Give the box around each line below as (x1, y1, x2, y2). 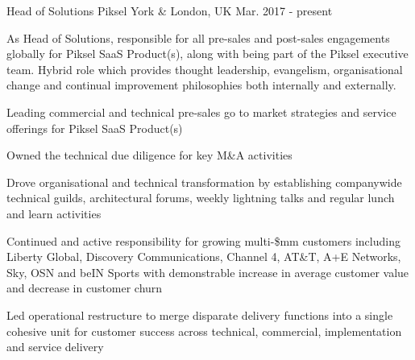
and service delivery (6, 338, 104, 355)
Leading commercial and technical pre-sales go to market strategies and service (6, 103, 396, 120)
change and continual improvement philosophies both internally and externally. (6, 77, 396, 93)
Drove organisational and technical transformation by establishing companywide (6, 173, 402, 190)
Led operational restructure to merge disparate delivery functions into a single (6, 306, 393, 323)
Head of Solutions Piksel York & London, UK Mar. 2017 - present (6, 2, 333, 19)
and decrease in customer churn (6, 279, 163, 296)
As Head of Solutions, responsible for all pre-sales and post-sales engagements (6, 29, 390, 46)
